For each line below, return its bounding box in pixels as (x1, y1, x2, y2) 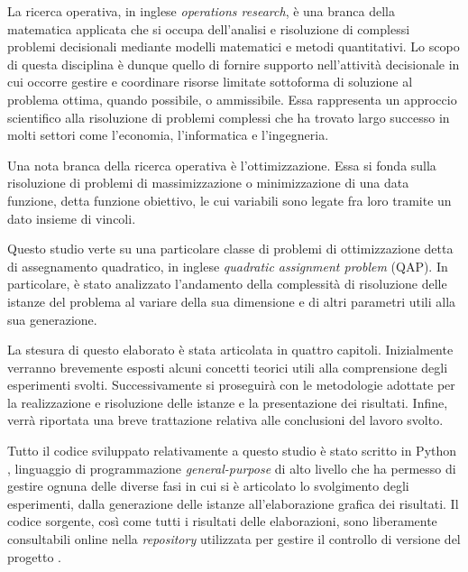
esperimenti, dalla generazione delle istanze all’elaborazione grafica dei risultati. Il (7, 494, 459, 512)
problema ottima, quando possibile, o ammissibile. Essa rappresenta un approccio (7, 89, 457, 108)
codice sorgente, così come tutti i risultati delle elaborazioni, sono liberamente (7, 512, 437, 530)
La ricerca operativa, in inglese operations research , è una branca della (7, 2, 396, 20)
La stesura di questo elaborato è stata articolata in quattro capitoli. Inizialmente (7, 340, 454, 359)
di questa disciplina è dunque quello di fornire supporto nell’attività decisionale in (7, 54, 460, 73)
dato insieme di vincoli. (7, 208, 136, 227)
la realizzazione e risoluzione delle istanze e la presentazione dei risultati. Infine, (7, 392, 448, 411)
